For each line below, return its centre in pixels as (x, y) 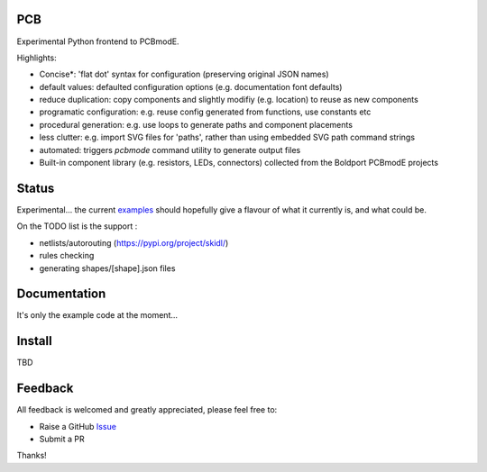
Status (36, 188)
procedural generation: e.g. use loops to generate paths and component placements (196, 124)
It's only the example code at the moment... (97, 315)
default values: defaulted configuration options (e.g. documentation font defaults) (191, 86)
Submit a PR (62, 439)
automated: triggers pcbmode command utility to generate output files (170, 150)
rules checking (67, 256)
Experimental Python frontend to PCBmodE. (98, 41)
